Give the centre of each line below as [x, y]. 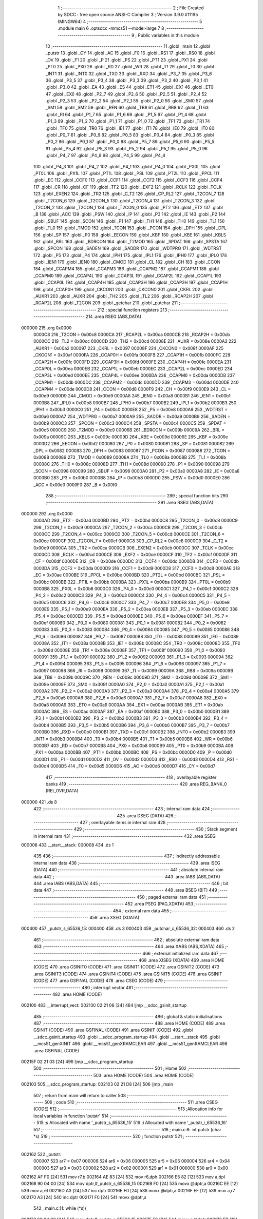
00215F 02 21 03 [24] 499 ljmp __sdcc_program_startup [77, 1062]
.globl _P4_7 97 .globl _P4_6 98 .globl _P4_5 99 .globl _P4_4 [105, 156]
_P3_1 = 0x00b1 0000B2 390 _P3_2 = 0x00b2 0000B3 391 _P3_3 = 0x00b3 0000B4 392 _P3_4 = [131, 718]
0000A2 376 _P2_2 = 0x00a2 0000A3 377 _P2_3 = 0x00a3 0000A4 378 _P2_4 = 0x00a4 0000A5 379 [136, 691]
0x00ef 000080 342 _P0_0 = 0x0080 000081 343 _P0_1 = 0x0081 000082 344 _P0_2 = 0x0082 [130, 623]
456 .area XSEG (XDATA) [114, 917]
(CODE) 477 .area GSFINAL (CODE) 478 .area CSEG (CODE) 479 [98, 981]
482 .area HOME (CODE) [77, 994]
